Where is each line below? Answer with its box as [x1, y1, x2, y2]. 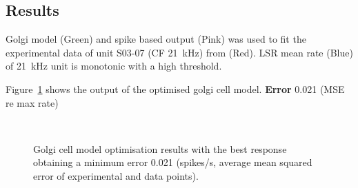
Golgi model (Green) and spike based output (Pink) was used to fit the [6, 32, 306, 46]
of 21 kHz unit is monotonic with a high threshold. [6, 59, 222, 73]
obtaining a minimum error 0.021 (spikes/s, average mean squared [33, 155, 312, 169]
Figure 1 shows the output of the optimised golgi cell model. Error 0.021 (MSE [6, 81, 345, 96]
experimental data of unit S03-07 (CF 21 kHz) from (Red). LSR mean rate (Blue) [6, 45, 353, 59]
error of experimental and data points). [33, 168, 199, 182]
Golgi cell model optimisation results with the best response [33, 141, 287, 156]
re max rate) [6, 95, 59, 109]
